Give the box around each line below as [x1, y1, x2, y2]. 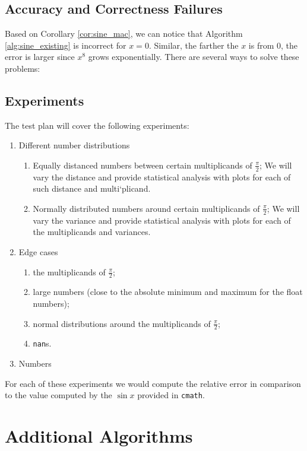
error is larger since [5, 50, 75, 63]
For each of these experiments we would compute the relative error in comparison [5, 377, 301, 389]
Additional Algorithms [5, 424, 193, 448]
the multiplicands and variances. [33, 225, 151, 238]
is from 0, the [248, 39, 298, 51]
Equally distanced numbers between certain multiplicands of [33, 158, 252, 171]
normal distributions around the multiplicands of [33, 317, 211, 329]
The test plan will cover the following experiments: [5, 119, 189, 131]
